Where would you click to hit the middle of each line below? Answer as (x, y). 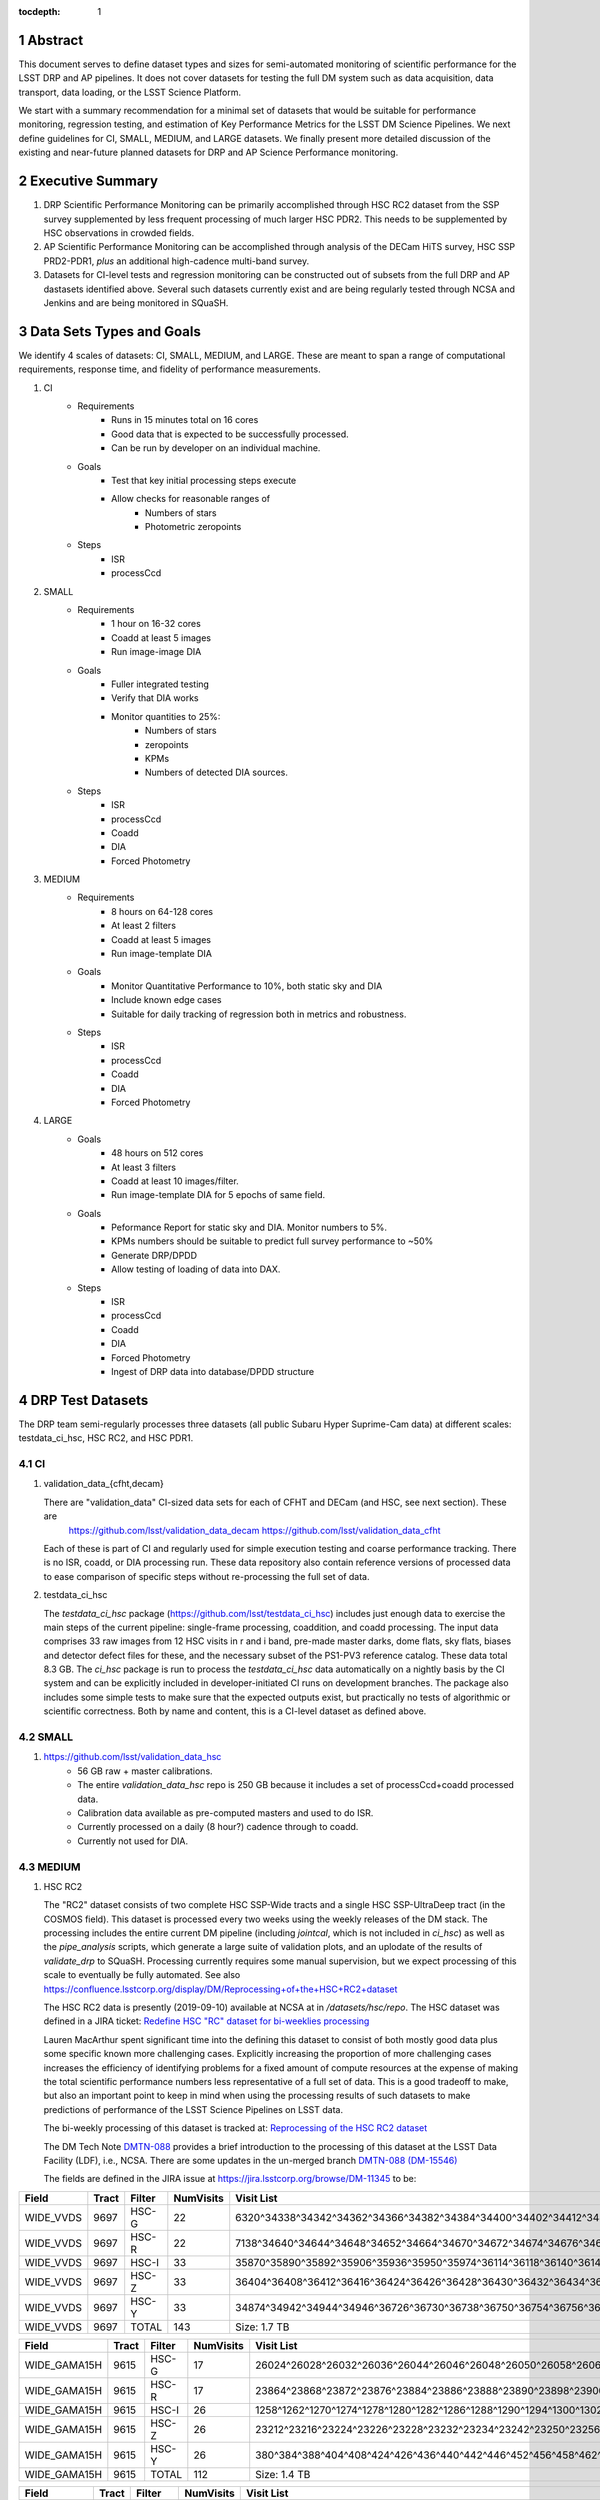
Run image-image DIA (156, 652)
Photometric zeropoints (193, 527)
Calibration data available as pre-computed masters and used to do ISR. (225, 1812)
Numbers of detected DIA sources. (217, 772)
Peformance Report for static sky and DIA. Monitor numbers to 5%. (249, 1227)
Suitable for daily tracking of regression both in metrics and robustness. (259, 1014)
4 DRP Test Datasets (83, 1400)
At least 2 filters (144, 926)
